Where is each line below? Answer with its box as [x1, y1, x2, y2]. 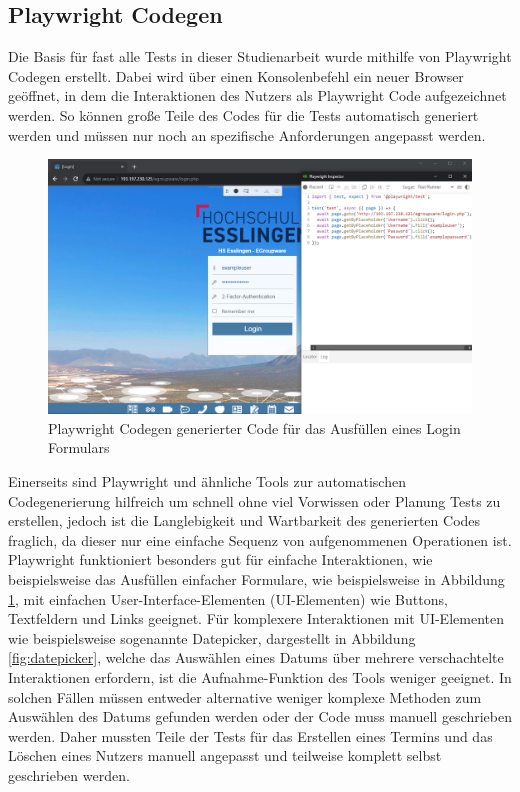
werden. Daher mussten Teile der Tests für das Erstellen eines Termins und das [8, 725, 493, 746]
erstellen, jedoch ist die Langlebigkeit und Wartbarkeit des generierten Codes [8, 510, 481, 531]
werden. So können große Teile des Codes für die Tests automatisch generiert [8, 104, 479, 125]
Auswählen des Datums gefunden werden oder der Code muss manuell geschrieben [8, 706, 512, 727]
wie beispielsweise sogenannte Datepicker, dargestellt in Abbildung [8, 627, 416, 648]
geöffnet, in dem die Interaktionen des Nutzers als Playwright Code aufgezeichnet [8, 85, 507, 106]
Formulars [48, 437, 110, 458]
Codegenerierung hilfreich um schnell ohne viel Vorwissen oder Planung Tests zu [8, 490, 501, 511]
